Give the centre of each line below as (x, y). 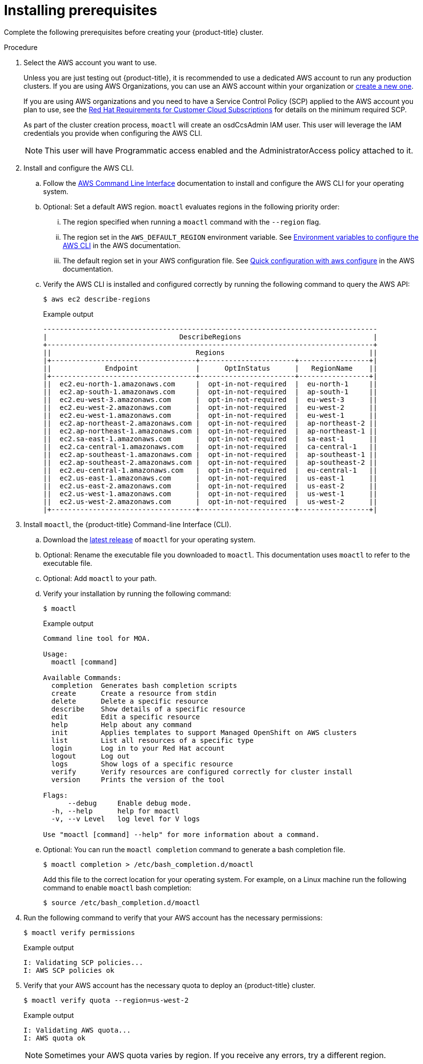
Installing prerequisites (81, 10)
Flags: (56, 795)
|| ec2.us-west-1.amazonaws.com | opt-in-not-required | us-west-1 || (210, 494)
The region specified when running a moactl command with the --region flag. (192, 222)
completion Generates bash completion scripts (144, 685)
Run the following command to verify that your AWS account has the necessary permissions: (173, 917)
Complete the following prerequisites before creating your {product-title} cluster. (134, 32)
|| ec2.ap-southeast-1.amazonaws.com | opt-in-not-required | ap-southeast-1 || (210, 454)
